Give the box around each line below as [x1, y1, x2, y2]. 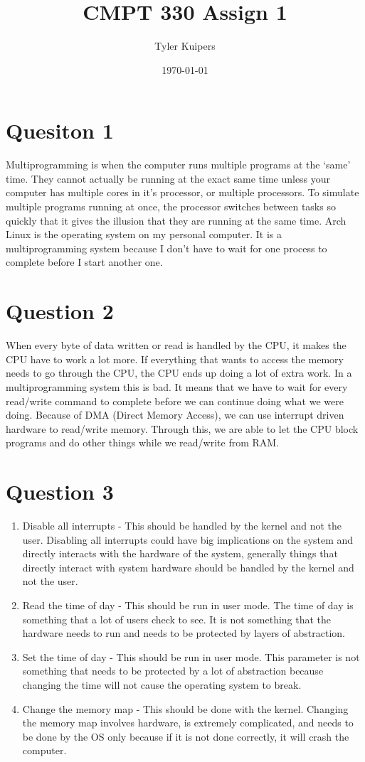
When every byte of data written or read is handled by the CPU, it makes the [6, 338, 347, 353]
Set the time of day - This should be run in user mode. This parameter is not [22, 649, 360, 664]
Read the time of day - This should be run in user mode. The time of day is [22, 597, 354, 612]
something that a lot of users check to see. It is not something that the [22, 611, 332, 626]
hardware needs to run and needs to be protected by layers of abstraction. [22, 626, 346, 640]
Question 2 [6, 296, 114, 326]
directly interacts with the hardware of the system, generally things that [22, 546, 338, 561]
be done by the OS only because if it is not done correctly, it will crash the [22, 729, 349, 744]
